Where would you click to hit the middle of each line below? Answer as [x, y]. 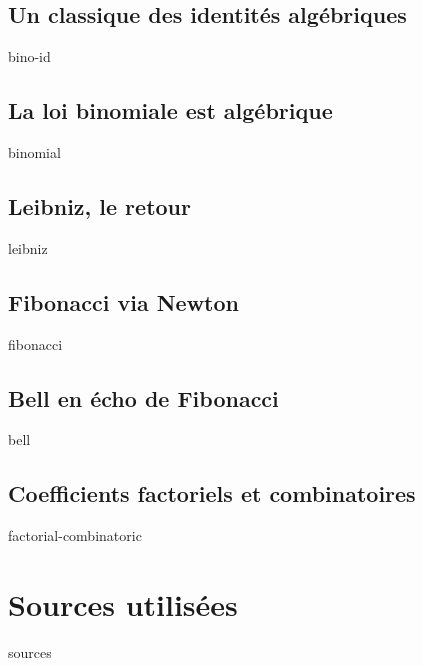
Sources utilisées [123, 603]
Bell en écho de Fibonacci [143, 397]
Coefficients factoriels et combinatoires [212, 493]
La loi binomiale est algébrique [170, 110]
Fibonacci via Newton [123, 301]
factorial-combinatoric [75, 535]
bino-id [29, 56]
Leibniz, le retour [99, 205]
